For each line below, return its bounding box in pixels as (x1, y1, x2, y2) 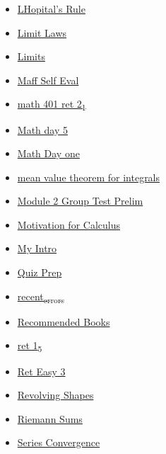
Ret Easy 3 (17, 363, 66, 378)
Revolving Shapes (17, 387, 94, 402)
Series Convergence (17, 435, 100, 450)
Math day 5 (17, 122, 68, 137)
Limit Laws (17, 25, 67, 40)
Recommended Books (17, 314, 110, 329)
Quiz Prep (17, 265, 62, 280)
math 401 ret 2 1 (17, 96, 86, 113)
